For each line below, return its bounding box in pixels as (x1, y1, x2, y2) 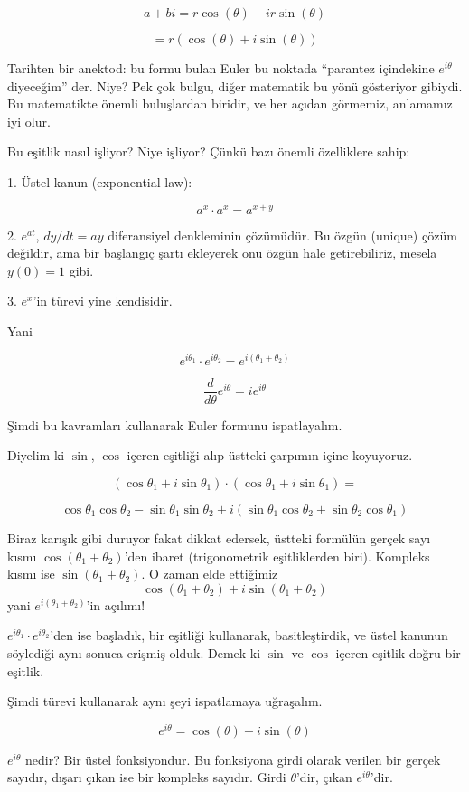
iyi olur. (7, 111, 51, 130)
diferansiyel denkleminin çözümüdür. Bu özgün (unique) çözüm (108, 225, 457, 244)
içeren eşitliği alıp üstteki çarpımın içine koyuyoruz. (127, 446, 413, 465)
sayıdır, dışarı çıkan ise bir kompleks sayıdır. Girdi (7, 768, 286, 787)
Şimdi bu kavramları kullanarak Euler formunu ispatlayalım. (7, 415, 342, 434)
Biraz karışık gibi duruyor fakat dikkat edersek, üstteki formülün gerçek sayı (7, 528, 431, 547)
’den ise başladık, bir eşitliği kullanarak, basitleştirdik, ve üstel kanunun (50, 626, 448, 645)
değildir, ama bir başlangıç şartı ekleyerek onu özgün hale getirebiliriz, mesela (7, 243, 437, 262)
